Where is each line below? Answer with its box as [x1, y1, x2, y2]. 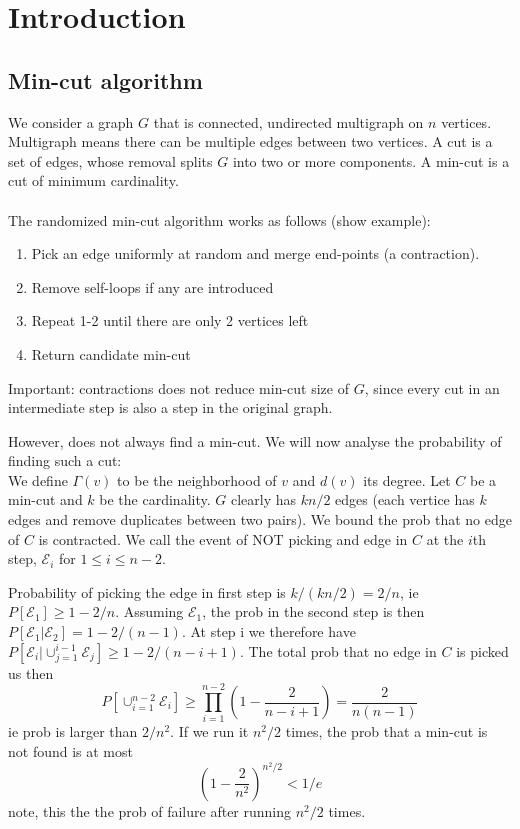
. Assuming [115, 601, 184, 622]
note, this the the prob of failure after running [8, 800, 292, 821]
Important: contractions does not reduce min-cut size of [8, 377, 349, 398]
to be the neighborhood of [117, 469, 277, 490]
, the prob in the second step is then [202, 601, 425, 622]
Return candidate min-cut [31, 343, 191, 364]
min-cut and [8, 489, 83, 510]
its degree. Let [363, 469, 451, 490]
